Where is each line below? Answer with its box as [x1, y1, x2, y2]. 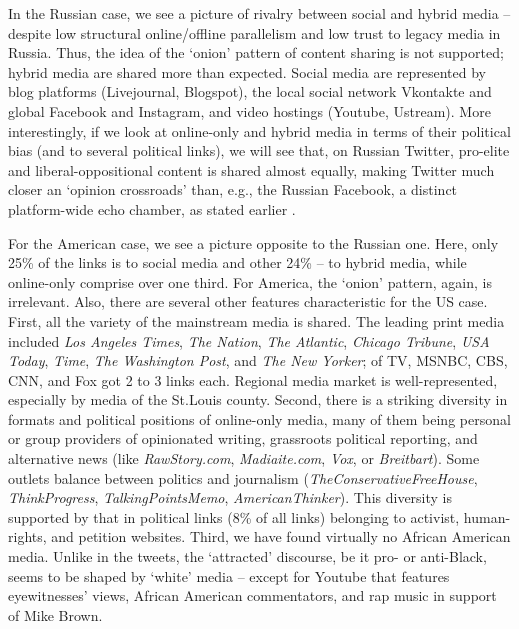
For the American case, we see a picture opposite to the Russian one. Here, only [8, 232, 499, 253]
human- [463, 506, 511, 527]
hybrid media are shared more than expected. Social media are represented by [8, 61, 486, 82]
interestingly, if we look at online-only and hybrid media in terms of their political [8, 120, 511, 141]
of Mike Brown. [8, 604, 103, 625]
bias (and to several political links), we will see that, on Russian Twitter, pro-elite [8, 140, 510, 161]
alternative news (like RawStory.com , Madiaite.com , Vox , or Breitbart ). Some [8, 448, 480, 469]
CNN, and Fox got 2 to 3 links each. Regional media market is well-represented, [8, 369, 498, 390]
